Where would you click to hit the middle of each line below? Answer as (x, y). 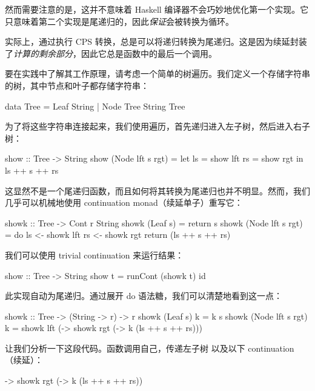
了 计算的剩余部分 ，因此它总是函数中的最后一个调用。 (111, 53)
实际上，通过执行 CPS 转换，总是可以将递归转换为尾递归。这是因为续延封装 (156, 41)
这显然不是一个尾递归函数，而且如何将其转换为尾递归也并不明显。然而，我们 (157, 190)
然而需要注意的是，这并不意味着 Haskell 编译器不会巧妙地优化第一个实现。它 (157, 9)
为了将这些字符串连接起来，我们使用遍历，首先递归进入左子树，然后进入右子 (157, 126)
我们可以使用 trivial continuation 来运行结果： (94, 255)
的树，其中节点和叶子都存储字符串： (77, 85)
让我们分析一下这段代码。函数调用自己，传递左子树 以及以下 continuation (150, 348)
